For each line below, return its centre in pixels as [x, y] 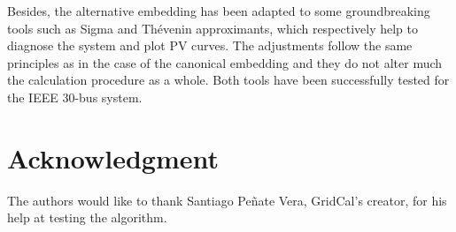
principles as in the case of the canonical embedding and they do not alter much [225, 62]
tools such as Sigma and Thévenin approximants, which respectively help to [213, 28]
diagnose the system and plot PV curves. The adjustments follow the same [210, 45]
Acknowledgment [113, 157]
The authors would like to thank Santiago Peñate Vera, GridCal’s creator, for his [227, 200]
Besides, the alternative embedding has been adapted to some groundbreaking [219, 11]
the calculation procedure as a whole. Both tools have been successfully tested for [228, 80]
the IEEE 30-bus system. [75, 97]
